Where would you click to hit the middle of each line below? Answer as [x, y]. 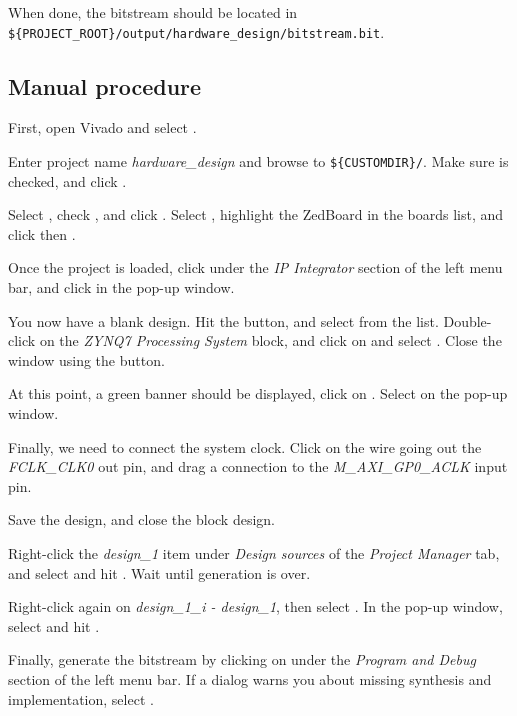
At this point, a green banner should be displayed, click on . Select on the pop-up [258, 393]
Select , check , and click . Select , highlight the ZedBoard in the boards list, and [256, 214]
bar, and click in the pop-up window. [121, 287]
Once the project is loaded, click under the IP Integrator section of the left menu [255, 267]
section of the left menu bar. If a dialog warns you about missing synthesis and [250, 678]
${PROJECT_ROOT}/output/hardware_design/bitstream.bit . [196, 31]
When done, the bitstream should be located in [153, 12]
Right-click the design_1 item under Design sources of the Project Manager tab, [254, 553]
